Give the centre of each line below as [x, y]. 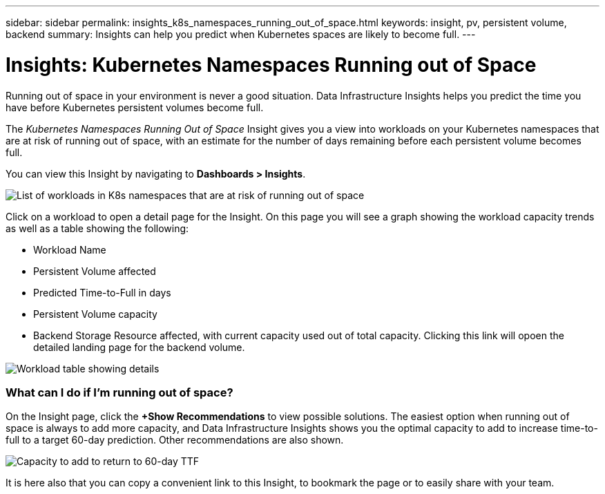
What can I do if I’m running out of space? [119, 392]
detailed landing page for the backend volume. [139, 347]
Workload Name [70, 249]
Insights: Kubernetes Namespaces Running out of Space [271, 65]
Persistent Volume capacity [95, 314]
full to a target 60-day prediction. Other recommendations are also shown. [175, 440]
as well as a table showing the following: [97, 228]
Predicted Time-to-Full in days [102, 292]
